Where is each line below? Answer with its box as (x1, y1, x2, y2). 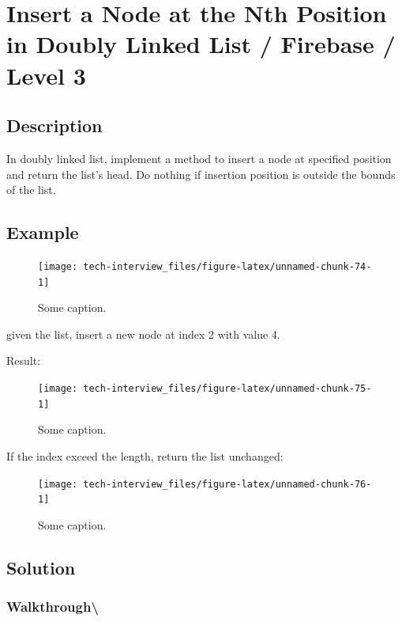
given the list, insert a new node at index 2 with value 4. (6, 325, 280, 342)
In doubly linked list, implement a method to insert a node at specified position (6, 150, 392, 166)
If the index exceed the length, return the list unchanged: (6, 447, 284, 464)
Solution (6, 555, 76, 579)
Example (6, 220, 79, 245)
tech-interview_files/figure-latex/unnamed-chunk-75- (83, 383, 372, 395)
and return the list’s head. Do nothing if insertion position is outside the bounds (6, 165, 396, 182)
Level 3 (6, 59, 86, 91)
